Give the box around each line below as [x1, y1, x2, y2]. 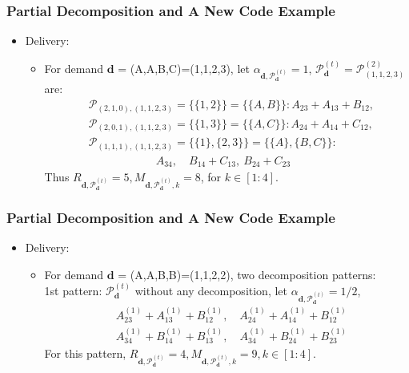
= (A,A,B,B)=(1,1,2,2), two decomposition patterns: [118, 266, 376, 282]
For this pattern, [44, 345, 126, 362]
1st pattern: [44, 282, 102, 299]
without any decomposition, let [134, 282, 287, 299]
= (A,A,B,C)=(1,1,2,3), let [118, 59, 250, 76]
